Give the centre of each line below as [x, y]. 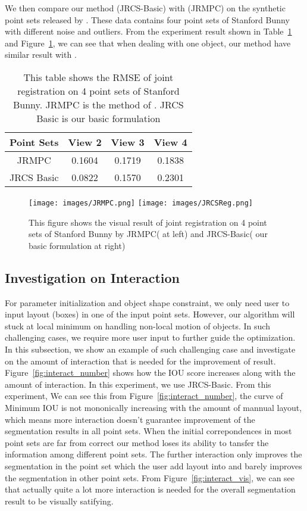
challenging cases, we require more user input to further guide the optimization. [150, 337]
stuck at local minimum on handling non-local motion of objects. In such [137, 325]
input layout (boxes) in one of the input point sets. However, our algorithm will [150, 314]
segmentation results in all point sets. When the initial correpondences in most [148, 431]
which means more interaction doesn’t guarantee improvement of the [130, 419]
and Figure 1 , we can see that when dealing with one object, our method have [148, 43]
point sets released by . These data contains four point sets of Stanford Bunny [147, 19]
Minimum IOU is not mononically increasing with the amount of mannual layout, [153, 407]
